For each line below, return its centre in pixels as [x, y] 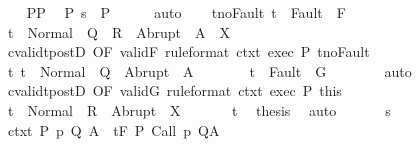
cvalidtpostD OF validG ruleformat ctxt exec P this [174, 90]
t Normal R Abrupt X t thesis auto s [199, 109]
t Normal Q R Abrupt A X [118, 31]
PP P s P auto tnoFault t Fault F [186, 12]
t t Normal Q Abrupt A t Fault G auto [209, 70]
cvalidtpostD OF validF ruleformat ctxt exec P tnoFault [188, 51]
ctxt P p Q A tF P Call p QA [113, 129]
